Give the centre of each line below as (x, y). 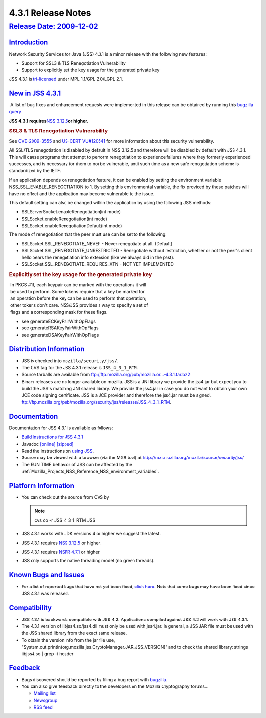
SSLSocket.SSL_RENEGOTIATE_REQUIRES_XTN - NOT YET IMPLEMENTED (98, 264)
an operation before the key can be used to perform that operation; (78, 298)
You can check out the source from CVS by (65, 497)
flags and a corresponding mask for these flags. (59, 312)
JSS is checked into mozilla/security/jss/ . (70, 361)
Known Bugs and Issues (47, 575)
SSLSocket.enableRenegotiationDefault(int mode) (72, 225)
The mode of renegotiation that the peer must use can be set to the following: (88, 234)
